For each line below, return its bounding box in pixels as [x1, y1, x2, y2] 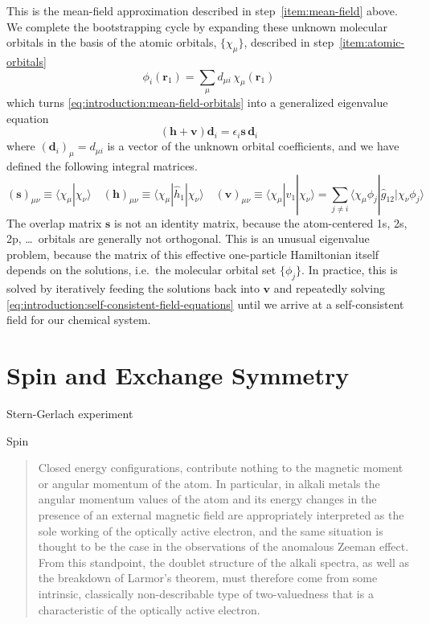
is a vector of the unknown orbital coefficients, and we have [107, 138, 399, 154]
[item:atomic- [339, 34, 405, 51]
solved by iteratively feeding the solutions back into [6, 280, 260, 297]
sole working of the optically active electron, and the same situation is [38, 522, 383, 539]
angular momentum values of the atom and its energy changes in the [38, 491, 377, 507]
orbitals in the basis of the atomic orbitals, [6, 34, 217, 51]
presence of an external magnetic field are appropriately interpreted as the [38, 507, 404, 523]
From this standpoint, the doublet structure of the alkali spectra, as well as [38, 553, 410, 570]
